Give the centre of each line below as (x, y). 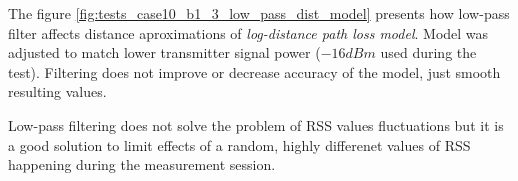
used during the (428, 52)
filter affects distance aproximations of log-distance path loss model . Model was (248, 32)
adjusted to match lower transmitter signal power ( (164, 52)
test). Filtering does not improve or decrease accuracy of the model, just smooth (254, 71)
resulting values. (57, 91)
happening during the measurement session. (142, 164)
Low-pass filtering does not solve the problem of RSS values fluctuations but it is (256, 124)
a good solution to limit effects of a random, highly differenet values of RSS (239, 144)
